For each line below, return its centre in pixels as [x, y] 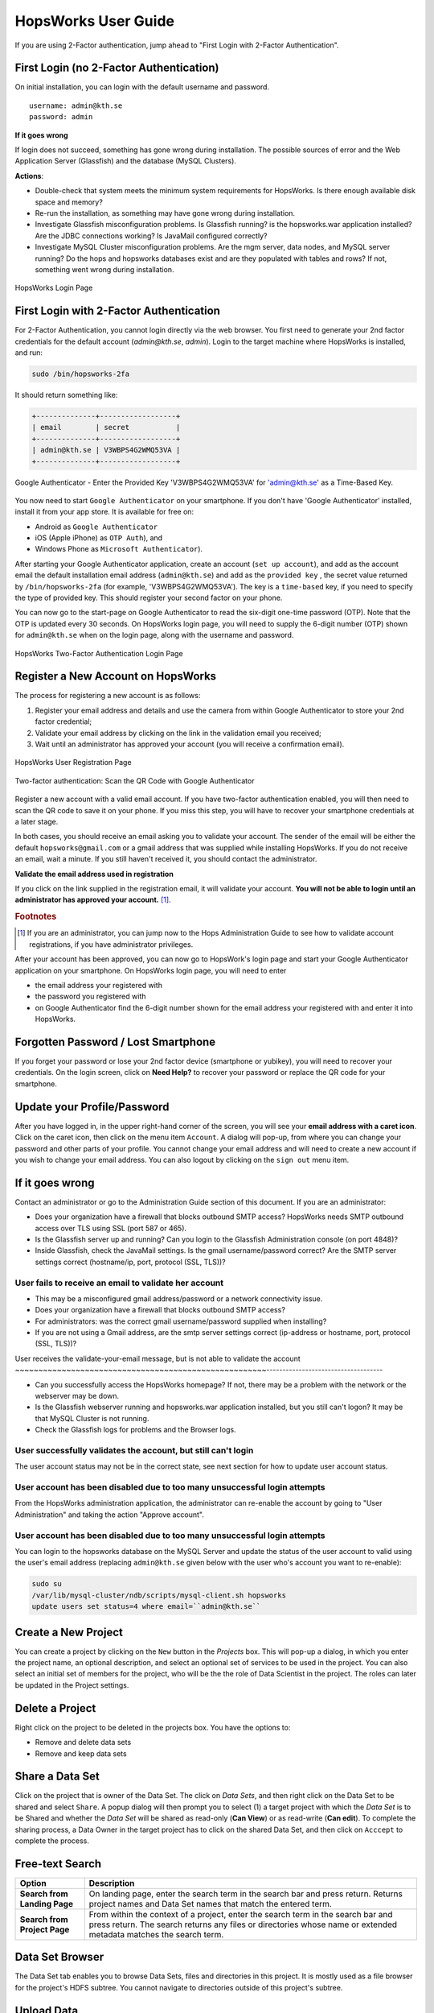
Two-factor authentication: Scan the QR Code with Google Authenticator [135, 780]
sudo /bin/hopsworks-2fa [81, 374]
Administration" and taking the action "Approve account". [110, 1515]
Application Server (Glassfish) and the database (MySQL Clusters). [126, 161]
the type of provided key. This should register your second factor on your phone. [149, 598]
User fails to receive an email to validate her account [119, 1283]
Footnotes [36, 916]
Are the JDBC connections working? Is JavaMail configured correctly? [151, 236]
